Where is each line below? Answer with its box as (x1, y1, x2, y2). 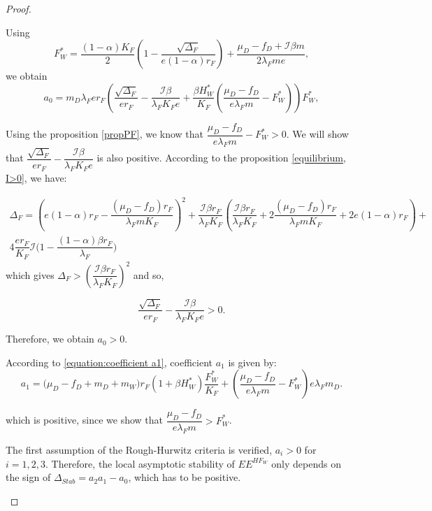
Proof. (6, 1, 31, 15)
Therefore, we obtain (6, 331, 94, 346)
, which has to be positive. (128, 470, 241, 484)
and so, (133, 267, 164, 282)
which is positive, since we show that (6, 412, 164, 427)
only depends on (271, 456, 341, 470)
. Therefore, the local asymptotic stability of (45, 456, 235, 470)
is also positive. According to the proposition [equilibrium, (96, 150, 346, 165)
